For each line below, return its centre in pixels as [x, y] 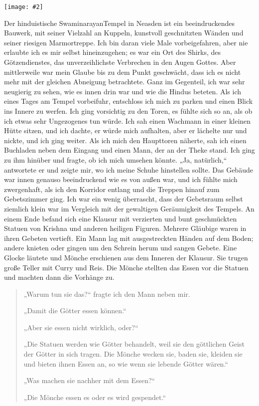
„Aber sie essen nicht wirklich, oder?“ [81, 327]
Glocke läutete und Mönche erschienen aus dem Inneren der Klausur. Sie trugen [126, 257]
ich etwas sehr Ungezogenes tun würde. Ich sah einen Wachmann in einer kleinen [128, 120]
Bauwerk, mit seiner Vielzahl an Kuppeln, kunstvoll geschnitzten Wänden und [124, 33]
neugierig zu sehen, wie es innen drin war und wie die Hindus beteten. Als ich [123, 91]
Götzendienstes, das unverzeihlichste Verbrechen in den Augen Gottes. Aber [120, 62]
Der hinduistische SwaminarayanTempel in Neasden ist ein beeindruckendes [120, 23]
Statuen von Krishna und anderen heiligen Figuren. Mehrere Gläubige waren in [125, 228]
